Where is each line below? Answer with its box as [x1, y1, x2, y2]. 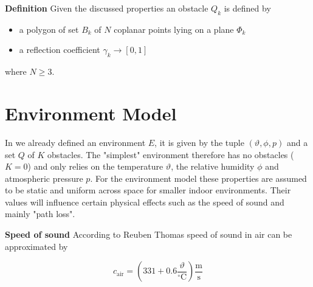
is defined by [224, 2, 271, 14]
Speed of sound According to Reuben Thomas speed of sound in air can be [5, 228, 292, 241]
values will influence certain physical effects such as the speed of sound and [5, 195, 284, 208]
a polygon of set [19, 22, 79, 35]
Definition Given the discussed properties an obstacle [5, 2, 208, 14]
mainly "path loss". [5, 207, 75, 220]
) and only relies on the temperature [27, 160, 163, 173]
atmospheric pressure [5, 171, 83, 184]
